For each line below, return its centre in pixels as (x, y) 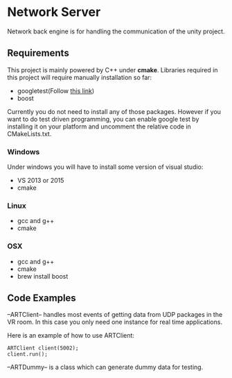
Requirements (38, 53)
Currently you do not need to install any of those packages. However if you (114, 111)
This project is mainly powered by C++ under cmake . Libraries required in (113, 69)
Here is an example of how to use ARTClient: (71, 336)
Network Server (54, 12)
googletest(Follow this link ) (56, 90)
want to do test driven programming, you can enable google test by (103, 119)
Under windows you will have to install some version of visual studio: (105, 167)
